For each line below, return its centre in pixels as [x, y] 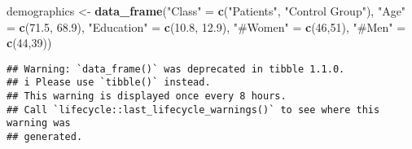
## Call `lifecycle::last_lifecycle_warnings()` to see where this [193, 110]
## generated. [45, 137]
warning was [39, 123]
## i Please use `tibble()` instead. [109, 83]
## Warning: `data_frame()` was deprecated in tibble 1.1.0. [176, 69]
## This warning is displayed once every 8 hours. [147, 96]
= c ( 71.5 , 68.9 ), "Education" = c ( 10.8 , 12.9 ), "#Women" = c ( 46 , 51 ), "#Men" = [206, 26]
